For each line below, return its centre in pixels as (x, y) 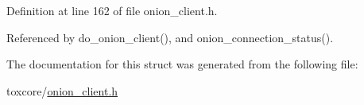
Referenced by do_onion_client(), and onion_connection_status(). (170, 37)
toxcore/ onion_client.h (62, 90)
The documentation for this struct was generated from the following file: (182, 64)
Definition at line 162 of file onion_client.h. (112, 10)
